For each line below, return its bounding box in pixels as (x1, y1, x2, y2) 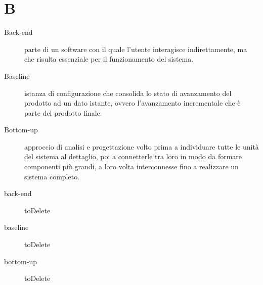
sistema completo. (24, 171, 80, 181)
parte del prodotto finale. (24, 107, 102, 118)
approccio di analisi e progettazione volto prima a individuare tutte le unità (24, 141, 259, 152)
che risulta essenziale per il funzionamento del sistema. (24, 54, 194, 64)
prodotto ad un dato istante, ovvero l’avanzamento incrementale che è (24, 98, 241, 108)
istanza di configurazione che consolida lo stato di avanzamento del (24, 87, 232, 98)
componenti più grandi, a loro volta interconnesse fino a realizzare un (24, 161, 239, 172)
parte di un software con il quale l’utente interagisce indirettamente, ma (24, 43, 247, 54)
